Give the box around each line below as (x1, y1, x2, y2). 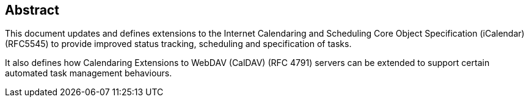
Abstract (5, 2, 59, 18)
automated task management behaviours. (5, 68, 172, 79)
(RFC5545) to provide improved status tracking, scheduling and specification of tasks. (5, 38, 352, 49)
